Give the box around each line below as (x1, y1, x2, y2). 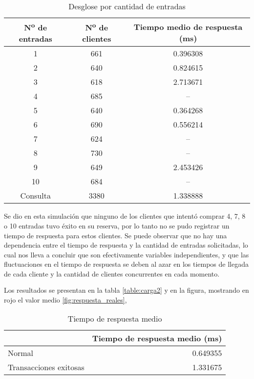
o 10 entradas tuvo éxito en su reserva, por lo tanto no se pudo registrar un (4, 220, 230, 230)
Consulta (20, 190, 51, 202)
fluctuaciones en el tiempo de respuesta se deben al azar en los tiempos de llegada (4, 259, 249, 269)
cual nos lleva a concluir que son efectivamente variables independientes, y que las (4, 249, 249, 259)
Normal (8, 347, 34, 358)
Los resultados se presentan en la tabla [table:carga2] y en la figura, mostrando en (4, 285, 249, 295)
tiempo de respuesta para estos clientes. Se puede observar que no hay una (4, 230, 227, 240)
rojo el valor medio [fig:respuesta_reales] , (4, 295, 127, 305)
